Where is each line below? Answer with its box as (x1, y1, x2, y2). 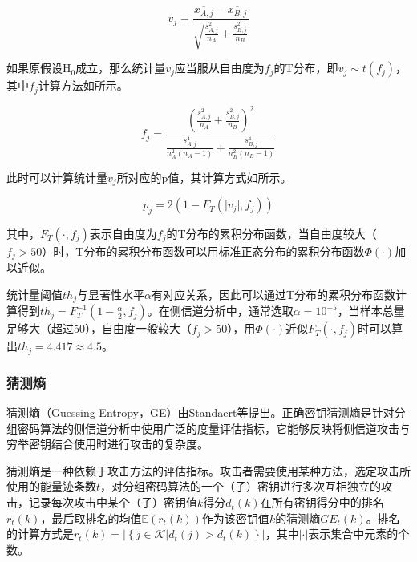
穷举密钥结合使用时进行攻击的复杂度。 (6, 435, 208, 452)
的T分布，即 (273, 59, 338, 76)
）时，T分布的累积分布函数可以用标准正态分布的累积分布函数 (42, 242, 365, 259)
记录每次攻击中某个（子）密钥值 (28, 494, 197, 511)
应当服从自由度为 (174, 59, 265, 76)
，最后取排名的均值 (40, 509, 142, 526)
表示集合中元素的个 (308, 525, 410, 542)
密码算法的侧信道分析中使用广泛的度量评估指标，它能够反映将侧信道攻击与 (17, 419, 411, 436)
